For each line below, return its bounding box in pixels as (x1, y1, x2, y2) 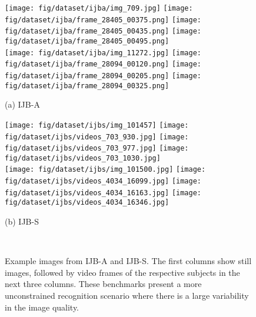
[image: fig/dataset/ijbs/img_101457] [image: (5, 121, 189, 129)
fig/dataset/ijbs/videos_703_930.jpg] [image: (5, 132, 189, 141)
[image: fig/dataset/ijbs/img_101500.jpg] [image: (5, 165, 206, 174)
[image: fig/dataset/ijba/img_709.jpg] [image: (5, 4, 193, 12)
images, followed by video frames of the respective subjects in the (5, 266, 240, 278)
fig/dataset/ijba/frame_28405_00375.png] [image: (5, 15, 201, 24)
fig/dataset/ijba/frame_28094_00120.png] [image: (5, 60, 201, 69)
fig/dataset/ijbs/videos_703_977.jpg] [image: (5, 144, 189, 153)
